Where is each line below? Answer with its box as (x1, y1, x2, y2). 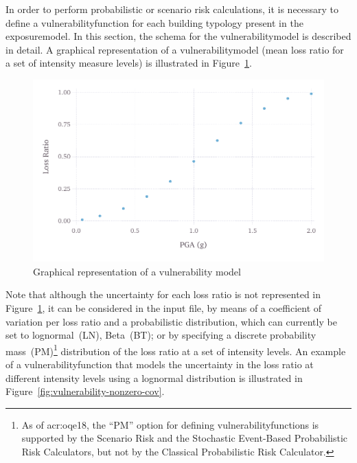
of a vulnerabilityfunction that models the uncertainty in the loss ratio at (5, 357, 314, 371)
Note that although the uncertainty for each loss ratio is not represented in (5, 287, 321, 302)
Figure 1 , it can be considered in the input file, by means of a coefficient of (5, 300, 322, 315)
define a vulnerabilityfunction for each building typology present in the (5, 15, 303, 30)
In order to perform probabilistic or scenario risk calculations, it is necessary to (5, 2, 339, 16)
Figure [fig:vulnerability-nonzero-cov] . (5, 384, 165, 398)
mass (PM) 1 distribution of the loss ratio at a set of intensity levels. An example (5, 341, 346, 358)
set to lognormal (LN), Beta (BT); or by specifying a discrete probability (5, 328, 316, 342)
